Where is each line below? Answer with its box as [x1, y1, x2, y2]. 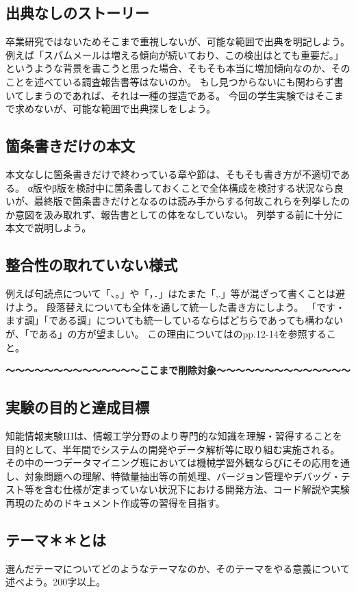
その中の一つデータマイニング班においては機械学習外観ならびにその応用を [5, 455, 341, 470]
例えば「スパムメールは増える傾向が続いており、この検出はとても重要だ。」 [5, 47, 344, 62]
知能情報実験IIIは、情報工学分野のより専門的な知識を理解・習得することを [5, 428, 342, 442]
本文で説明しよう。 [5, 220, 92, 235]
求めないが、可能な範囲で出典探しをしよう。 [14, 101, 216, 116]
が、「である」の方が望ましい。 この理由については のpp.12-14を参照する [5, 326, 327, 340]
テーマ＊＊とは [5, 529, 106, 550]
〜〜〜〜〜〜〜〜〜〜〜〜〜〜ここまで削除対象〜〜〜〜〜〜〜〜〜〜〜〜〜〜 [5, 363, 351, 377]
